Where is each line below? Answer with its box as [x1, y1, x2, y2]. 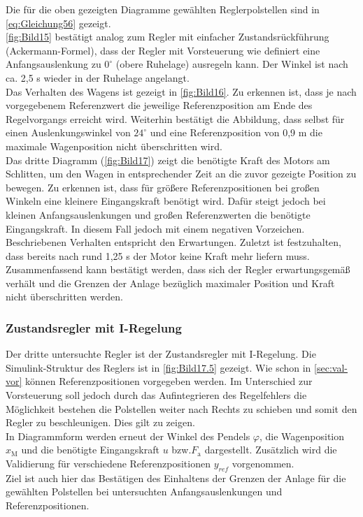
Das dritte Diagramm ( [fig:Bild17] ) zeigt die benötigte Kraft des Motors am [6, 152, 330, 167]
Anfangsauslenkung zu [6, 57, 101, 71]
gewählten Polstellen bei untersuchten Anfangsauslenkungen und [6, 484, 283, 499]
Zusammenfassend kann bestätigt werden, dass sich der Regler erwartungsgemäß [6, 262, 350, 277]
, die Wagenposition [259, 428, 345, 443]
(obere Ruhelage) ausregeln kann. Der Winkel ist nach [115, 57, 348, 71]
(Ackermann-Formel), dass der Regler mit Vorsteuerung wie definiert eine [6, 43, 320, 57]
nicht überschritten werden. [6, 289, 123, 304]
